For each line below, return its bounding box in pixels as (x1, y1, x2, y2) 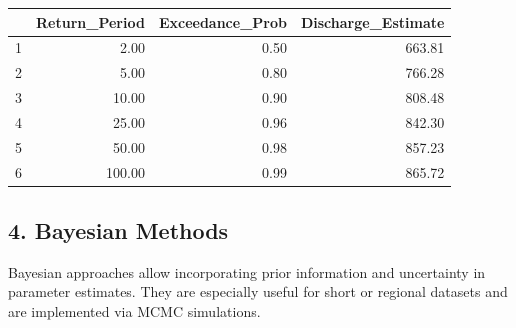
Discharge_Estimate (300, 11, 445, 32)
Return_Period (36, 11, 145, 32)
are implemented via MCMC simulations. (8, 301, 261, 322)
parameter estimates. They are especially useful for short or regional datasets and (8, 281, 508, 302)
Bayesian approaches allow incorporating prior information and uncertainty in (8, 261, 486, 282)
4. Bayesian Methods (8, 215, 229, 246)
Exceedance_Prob (158, 11, 287, 32)
